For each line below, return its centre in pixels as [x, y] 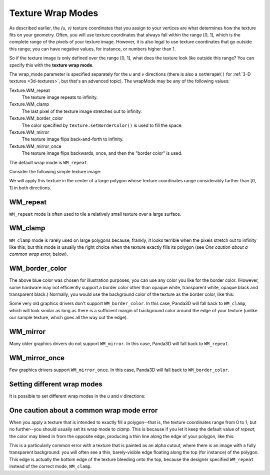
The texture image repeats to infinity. [60, 97]
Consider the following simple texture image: [55, 171]
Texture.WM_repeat [29, 90]
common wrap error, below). [39, 254]
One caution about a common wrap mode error [83, 410]
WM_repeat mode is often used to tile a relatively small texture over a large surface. [95, 214]
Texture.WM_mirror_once [35, 146]
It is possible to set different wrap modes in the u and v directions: [77, 396]
